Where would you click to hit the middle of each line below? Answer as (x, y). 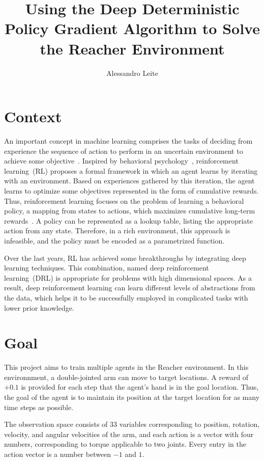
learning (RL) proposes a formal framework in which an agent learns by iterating (131, 170)
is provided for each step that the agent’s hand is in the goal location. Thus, (140, 387)
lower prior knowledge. (39, 307)
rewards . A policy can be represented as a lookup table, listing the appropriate (129, 220)
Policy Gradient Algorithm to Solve (132, 28)
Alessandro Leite (132, 73)
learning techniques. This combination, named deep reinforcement (107, 268)
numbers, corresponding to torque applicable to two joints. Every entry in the (125, 444)
